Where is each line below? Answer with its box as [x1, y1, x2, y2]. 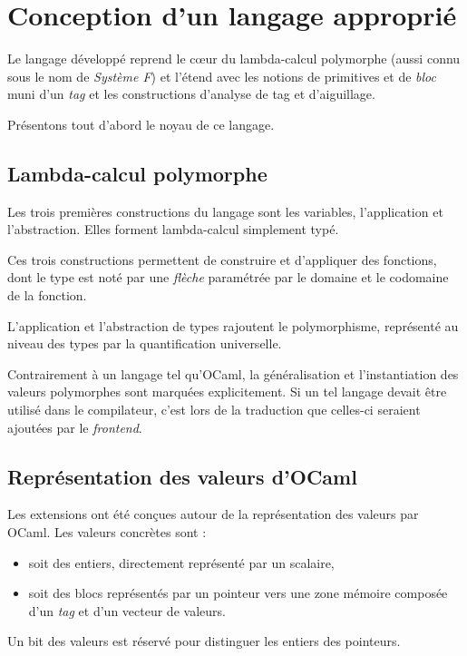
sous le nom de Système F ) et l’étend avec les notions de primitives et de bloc [7, 66, 436, 85]
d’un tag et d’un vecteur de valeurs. [28, 601, 226, 620]
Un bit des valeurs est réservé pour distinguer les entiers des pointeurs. [7, 632, 401, 651]
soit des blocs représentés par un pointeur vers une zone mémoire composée [28, 583, 448, 602]
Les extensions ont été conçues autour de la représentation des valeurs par [7, 504, 419, 524]
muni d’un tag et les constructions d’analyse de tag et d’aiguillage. [7, 84, 375, 103]
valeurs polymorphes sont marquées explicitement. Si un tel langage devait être [7, 382, 447, 401]
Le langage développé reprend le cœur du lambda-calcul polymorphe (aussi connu [7, 49, 461, 68]
